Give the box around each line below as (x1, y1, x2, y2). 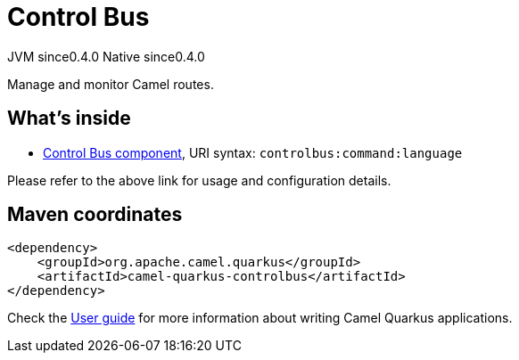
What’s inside (7, 107, 131, 130)
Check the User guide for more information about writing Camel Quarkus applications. (7, 310, 513, 326)
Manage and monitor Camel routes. (7, 76, 214, 92)
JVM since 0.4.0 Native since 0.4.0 (7, 48, 205, 64)
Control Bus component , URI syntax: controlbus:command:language (43, 144, 463, 160)
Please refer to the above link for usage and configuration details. (7, 172, 391, 188)
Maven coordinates (7, 203, 183, 226)
